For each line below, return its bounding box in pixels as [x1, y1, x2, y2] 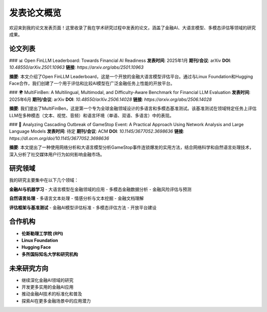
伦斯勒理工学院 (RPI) [21, 230, 64, 236]
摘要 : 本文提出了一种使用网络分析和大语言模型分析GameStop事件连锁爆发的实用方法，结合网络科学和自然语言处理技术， [9, 144, 254, 150]
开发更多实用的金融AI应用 [21, 284, 74, 290]
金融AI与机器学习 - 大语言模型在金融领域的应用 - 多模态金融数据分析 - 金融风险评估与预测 [9, 186, 192, 192]
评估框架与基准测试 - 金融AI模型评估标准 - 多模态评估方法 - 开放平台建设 [9, 204, 157, 210]
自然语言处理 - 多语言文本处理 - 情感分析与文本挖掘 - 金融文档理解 [9, 195, 144, 201]
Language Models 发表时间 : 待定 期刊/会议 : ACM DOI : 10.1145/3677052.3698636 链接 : [9, 129, 184, 134]
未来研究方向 [9, 264, 48, 272]
